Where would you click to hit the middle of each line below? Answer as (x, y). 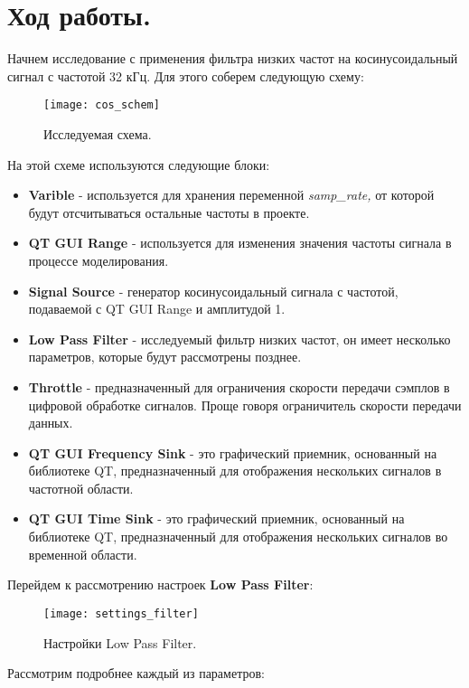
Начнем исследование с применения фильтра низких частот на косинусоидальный (233, 58)
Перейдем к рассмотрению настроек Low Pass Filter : (160, 584)
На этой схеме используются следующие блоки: (139, 164)
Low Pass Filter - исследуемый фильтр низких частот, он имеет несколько (239, 339)
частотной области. (81, 488)
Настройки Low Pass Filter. (120, 642)
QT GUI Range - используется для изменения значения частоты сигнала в (240, 243)
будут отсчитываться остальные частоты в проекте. (169, 212)
